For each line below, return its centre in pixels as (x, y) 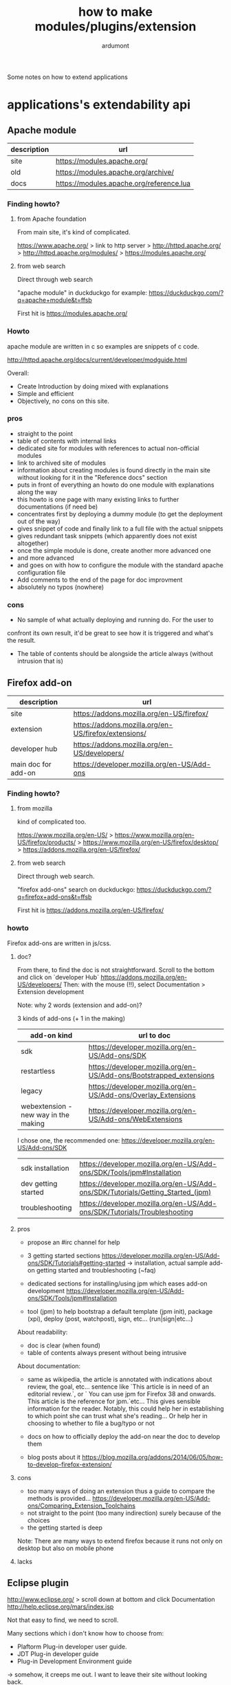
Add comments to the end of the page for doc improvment (100, 580)
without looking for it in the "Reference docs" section (92, 477)
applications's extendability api (99, 105)
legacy (31, 1090)
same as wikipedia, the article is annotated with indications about (120, 1379)
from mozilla (35, 808)
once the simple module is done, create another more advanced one (114, 550)
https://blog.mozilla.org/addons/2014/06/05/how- (153, 1457)
